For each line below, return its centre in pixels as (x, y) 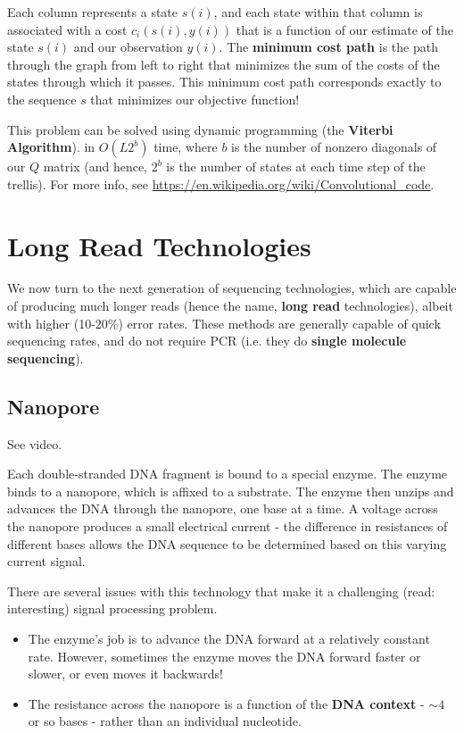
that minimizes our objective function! (195, 99)
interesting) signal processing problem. (112, 608)
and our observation (128, 47)
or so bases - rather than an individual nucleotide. (165, 721)
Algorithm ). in (51, 147)
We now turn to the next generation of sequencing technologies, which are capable (232, 288)
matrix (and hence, (95, 167)
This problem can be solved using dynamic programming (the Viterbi (200, 129)
